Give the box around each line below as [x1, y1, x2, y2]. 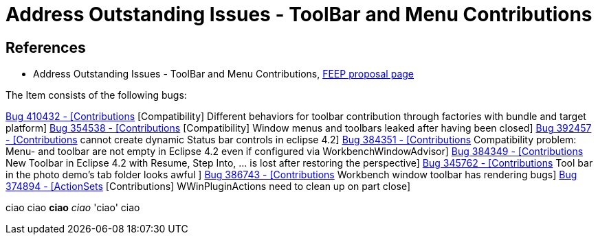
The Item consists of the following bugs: [5, 89, 187, 101]
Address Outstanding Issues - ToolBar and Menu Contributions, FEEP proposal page [33, 68, 414, 80]
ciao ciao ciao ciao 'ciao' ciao [5, 202, 140, 214]
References [5, 38, 86, 56]
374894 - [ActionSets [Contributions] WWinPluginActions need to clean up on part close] [5, 180, 411, 193]
